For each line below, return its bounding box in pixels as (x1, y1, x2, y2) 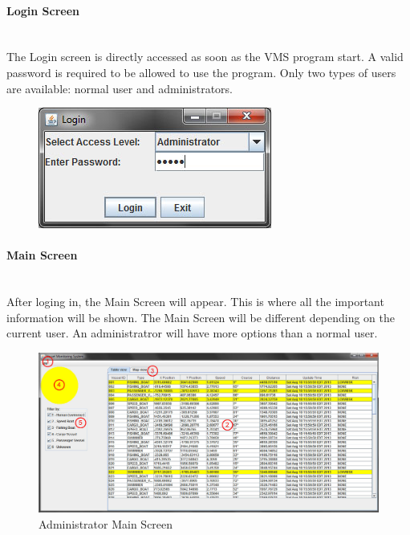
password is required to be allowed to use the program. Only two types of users (6, 63, 396, 80)
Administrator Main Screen (39, 515, 173, 532)
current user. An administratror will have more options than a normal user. (6, 325, 378, 341)
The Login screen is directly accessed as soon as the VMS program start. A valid (6, 48, 404, 65)
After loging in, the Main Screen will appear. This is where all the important (6, 293, 384, 310)
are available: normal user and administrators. (6, 80, 233, 96)
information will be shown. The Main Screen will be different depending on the (6, 308, 396, 325)
